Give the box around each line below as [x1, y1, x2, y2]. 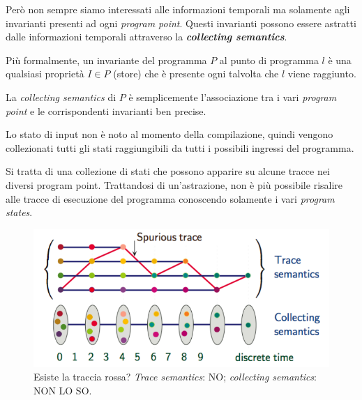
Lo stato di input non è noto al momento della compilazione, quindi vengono [6, 127, 333, 141]
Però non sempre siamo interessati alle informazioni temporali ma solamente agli [6, 2, 350, 16]
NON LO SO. [33, 383, 92, 397]
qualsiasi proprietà [6, 66, 84, 81]
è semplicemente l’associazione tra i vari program [128, 89, 337, 104]
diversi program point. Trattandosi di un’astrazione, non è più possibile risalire [6, 177, 343, 192]
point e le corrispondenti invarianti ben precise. [6, 103, 206, 118]
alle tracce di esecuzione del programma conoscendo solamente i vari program [6, 191, 335, 206]
